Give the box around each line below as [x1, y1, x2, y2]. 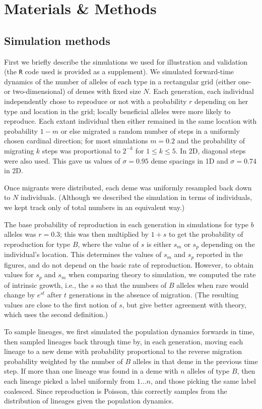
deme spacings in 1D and [151, 155, 228, 166]
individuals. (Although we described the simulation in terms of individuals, [21, 192, 252, 202]
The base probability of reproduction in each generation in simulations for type [4, 219, 249, 229]
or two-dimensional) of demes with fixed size [4, 86, 141, 96]
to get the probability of [169, 229, 243, 239]
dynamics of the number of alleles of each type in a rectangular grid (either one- [4, 76, 251, 86]
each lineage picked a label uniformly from [4, 376, 135, 386]
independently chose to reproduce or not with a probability [4, 96, 187, 107]
